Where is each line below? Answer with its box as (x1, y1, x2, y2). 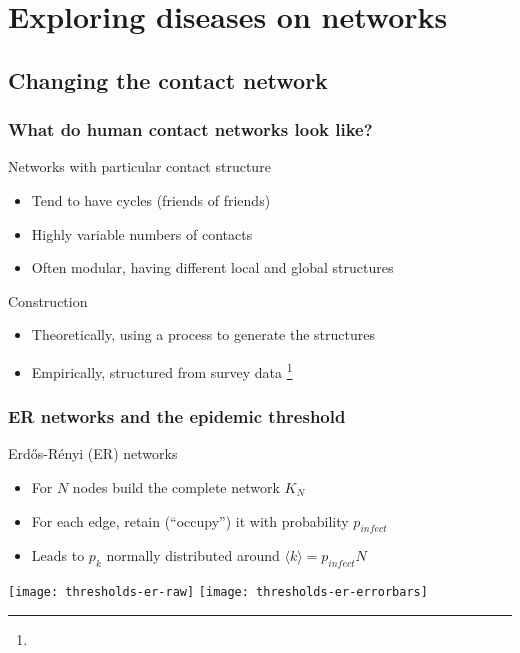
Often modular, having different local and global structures (31, 257, 394, 278)
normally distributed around (106, 545, 280, 566)
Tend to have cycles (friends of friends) (31, 189, 271, 210)
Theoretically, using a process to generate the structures (31, 324, 375, 345)
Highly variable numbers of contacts (31, 223, 253, 244)
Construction (8, 290, 88, 311)
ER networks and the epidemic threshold (8, 404, 346, 429)
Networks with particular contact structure (8, 156, 271, 177)
